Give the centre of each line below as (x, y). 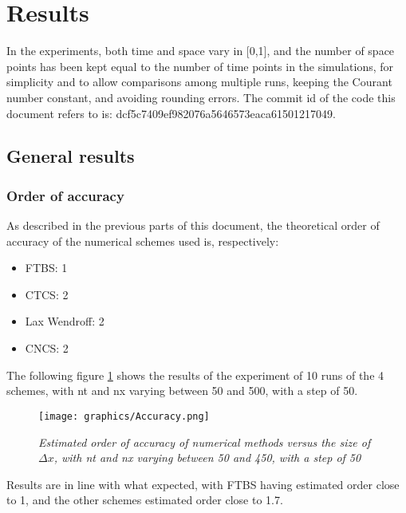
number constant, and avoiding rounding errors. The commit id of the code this (201, 97)
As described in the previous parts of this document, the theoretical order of (193, 225)
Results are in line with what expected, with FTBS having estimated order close (203, 484)
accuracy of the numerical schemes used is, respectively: (143, 241)
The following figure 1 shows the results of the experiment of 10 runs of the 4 (195, 375)
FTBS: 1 (46, 268)
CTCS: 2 (47, 294)
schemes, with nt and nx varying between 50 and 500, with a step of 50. (182, 391)
